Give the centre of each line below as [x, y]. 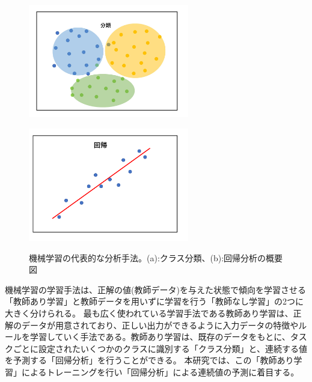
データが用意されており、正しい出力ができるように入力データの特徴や [160, 325]
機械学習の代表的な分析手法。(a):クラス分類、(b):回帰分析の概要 [156, 257]
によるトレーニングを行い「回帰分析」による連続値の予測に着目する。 [160, 372]
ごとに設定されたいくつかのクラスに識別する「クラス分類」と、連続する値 [160, 348]
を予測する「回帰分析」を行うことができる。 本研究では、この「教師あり [149, 360]
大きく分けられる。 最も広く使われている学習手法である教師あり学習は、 [149, 313]
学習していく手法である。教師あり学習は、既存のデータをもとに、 [160, 337]
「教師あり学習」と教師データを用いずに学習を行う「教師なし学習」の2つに [154, 301]
